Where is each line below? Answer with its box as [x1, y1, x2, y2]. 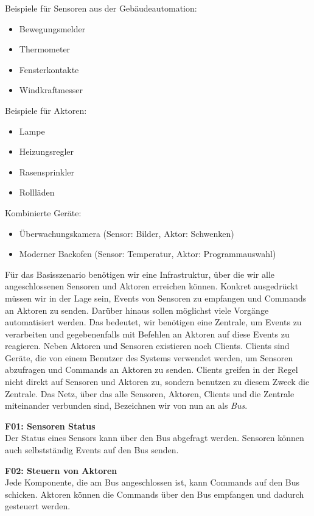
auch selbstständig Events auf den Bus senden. [5, 444, 179, 456]
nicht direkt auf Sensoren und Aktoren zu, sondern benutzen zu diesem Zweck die [5, 375, 310, 388]
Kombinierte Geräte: [5, 206, 82, 219]
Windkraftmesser [19, 83, 83, 96]
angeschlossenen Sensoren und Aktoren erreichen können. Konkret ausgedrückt [5, 280, 299, 292]
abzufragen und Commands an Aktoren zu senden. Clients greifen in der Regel [5, 363, 298, 376]
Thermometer [19, 43, 71, 55]
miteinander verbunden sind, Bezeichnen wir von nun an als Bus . [5, 399, 248, 412]
